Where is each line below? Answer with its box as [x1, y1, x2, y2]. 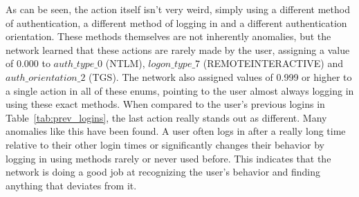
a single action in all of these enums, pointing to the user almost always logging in [6, 83, 354, 97]
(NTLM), [105, 56, 145, 71]
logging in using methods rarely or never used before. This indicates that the [6, 151, 331, 165]
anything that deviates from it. [6, 178, 137, 192]
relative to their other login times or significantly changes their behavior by [6, 137, 324, 151]
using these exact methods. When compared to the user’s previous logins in [6, 97, 325, 111]
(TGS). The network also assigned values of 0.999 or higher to [89, 69, 352, 84]
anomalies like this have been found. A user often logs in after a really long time [6, 124, 346, 138]
